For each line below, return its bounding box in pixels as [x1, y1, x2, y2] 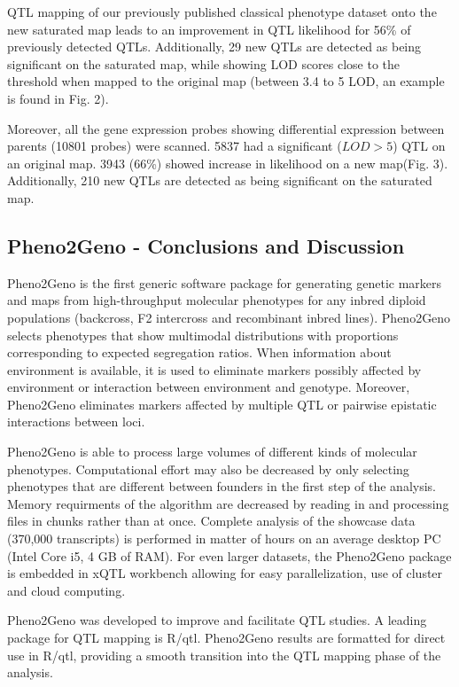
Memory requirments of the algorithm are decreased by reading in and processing [7, 494, 449, 512]
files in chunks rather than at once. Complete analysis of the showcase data [7, 511, 416, 530]
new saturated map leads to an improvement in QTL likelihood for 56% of [7, 20, 411, 38]
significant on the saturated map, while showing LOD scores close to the [7, 54, 401, 73]
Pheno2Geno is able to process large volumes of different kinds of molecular [7, 442, 417, 461]
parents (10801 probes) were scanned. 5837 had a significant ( [7, 137, 342, 155]
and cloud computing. [7, 581, 126, 599]
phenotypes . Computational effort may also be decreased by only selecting [7, 459, 409, 478]
